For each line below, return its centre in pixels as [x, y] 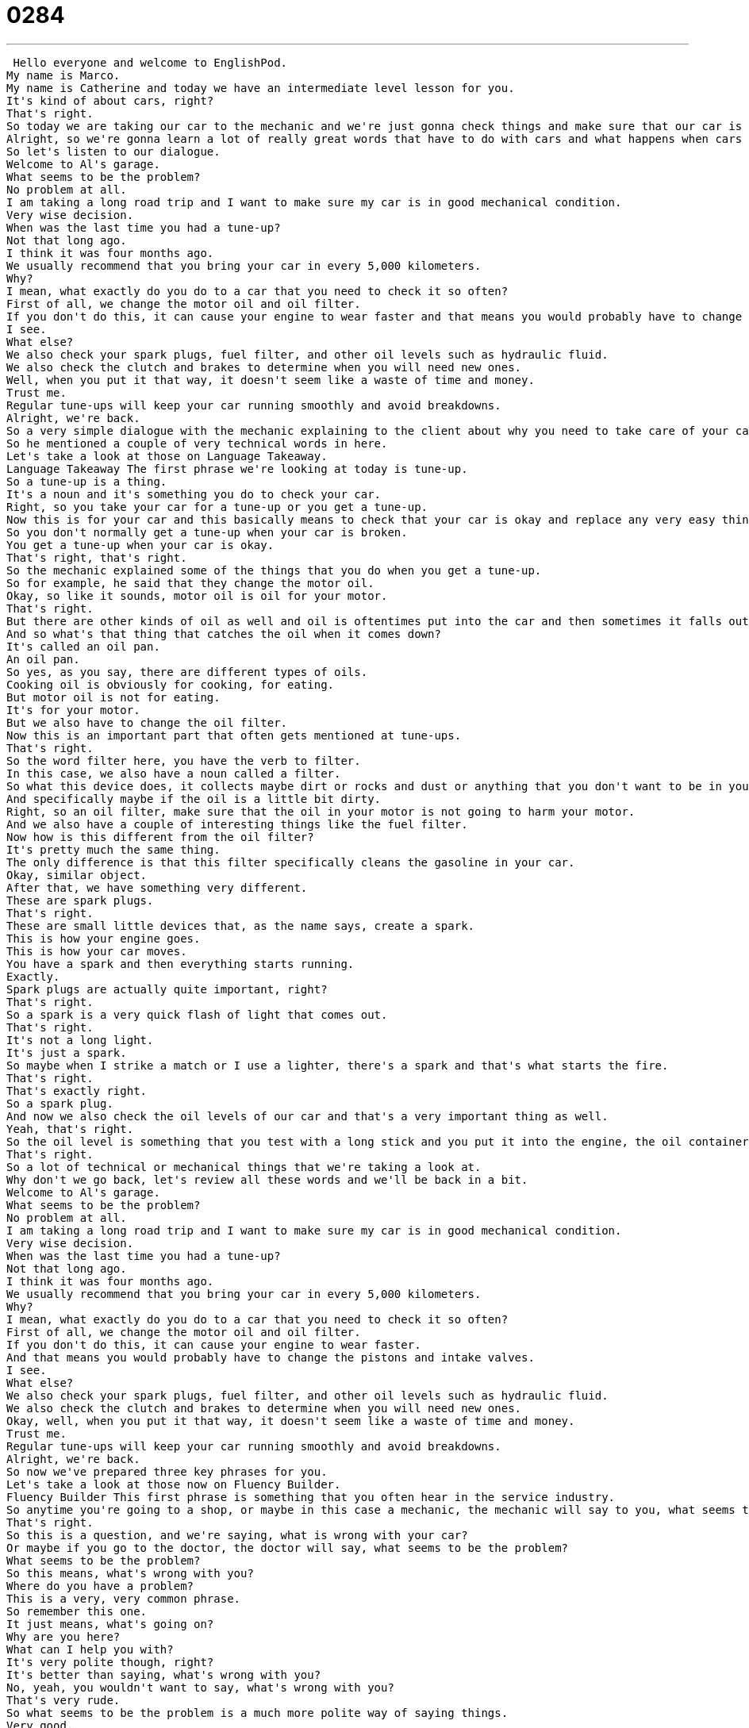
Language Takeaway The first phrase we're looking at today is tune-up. [237, 468]
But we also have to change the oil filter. [147, 722]
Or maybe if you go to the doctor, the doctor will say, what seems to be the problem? [288, 1548]
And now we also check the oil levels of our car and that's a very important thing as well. [307, 1116]
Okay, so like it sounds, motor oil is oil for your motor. [197, 595]
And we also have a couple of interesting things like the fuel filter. [237, 824]
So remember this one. [77, 1611]
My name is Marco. [63, 75]
